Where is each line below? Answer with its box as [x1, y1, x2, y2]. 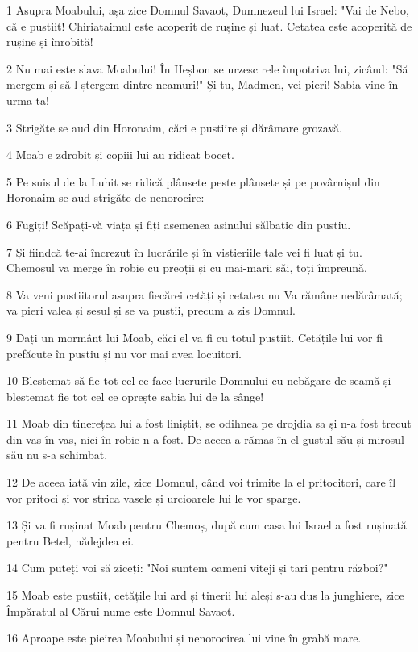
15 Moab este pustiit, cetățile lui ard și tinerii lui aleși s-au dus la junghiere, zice [6, 587, 404, 604]
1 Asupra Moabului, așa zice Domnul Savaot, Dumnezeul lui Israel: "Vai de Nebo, [6, 2, 409, 18]
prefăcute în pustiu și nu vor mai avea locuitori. [6, 345, 242, 362]
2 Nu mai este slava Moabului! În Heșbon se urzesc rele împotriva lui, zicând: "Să [6, 60, 408, 77]
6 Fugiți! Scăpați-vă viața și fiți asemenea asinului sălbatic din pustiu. [6, 215, 351, 232]
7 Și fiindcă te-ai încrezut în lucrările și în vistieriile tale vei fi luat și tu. [6, 243, 362, 260]
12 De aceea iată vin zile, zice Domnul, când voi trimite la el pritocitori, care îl [6, 474, 396, 491]
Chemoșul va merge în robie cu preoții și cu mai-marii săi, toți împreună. [6, 259, 368, 276]
